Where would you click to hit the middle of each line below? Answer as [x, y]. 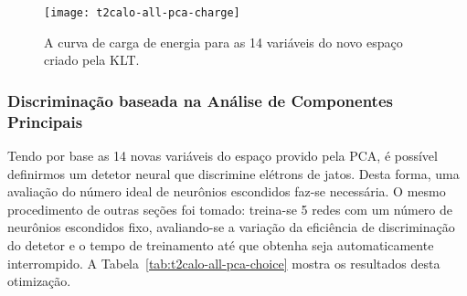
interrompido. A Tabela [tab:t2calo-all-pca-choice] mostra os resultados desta [224, 263]
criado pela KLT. [92, 60]
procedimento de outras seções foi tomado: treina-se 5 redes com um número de [230, 209]
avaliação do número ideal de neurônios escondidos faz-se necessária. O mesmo [227, 191]
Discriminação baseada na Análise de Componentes [200, 100]
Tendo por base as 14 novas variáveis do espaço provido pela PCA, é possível [223, 155]
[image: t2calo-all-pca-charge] [142, 13]
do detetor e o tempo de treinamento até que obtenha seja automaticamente [221, 244]
